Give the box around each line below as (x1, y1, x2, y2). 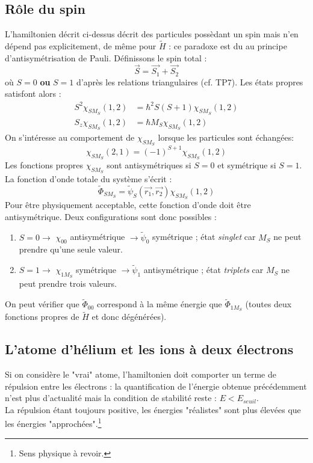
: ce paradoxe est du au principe (169, 40, 287, 52)
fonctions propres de (5, 310, 79, 323)
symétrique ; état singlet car (152, 230, 256, 243)
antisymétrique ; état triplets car (143, 263, 264, 276)
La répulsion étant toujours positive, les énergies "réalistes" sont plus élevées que (5, 403, 301, 415)
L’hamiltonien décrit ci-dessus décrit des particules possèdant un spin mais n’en (5, 28, 299, 40)
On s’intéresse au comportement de (5, 131, 135, 144)
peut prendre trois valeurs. (19, 277, 117, 290)
